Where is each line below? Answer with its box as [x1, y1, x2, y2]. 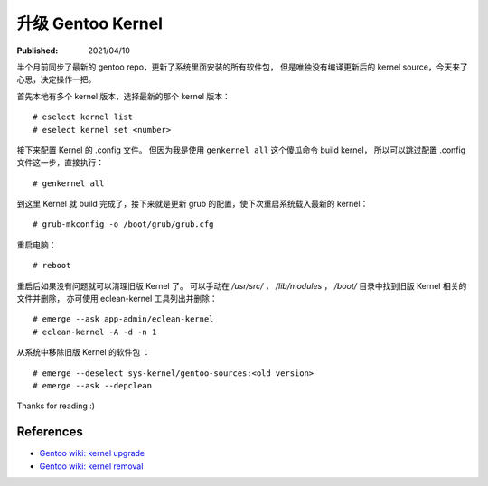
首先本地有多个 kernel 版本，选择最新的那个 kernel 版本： [16, 90, 230, 101]
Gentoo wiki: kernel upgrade [39, 448, 145, 459]
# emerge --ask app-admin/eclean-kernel [33, 314, 214, 324]
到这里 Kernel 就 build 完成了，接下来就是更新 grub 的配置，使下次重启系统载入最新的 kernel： [16, 199, 369, 210]
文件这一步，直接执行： [16, 157, 104, 168]
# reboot [33, 260, 71, 271]
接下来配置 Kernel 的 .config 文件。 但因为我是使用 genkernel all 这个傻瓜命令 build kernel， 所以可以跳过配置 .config [16, 145, 465, 155]
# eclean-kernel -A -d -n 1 [33, 326, 157, 337]
